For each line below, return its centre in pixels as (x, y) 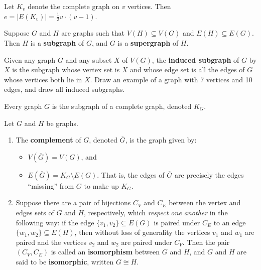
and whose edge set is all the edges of (187, 70)
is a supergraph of (148, 43)
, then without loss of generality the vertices (142, 232)
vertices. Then (149, 6)
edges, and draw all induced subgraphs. (64, 89)
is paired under (177, 222)
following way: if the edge (55, 222)
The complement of (48, 140)
